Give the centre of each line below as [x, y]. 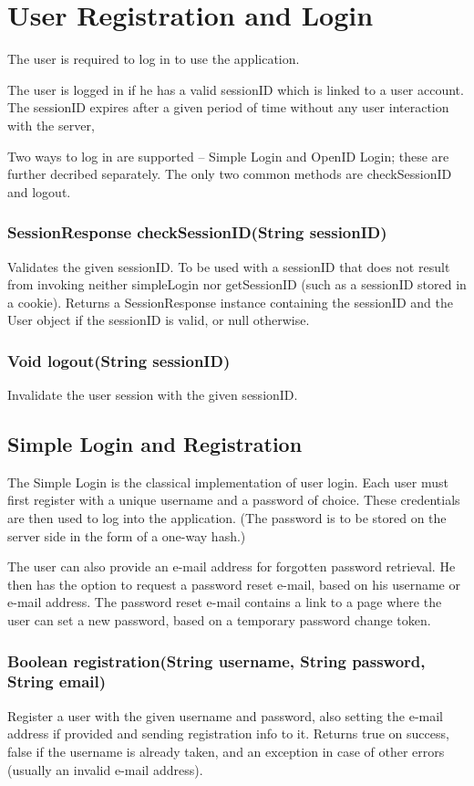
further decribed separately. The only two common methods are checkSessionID [230, 174]
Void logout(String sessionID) [119, 360]
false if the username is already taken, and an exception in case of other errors [226, 751]
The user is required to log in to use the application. [154, 59]
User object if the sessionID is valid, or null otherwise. [159, 320]
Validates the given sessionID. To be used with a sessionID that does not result [229, 266]
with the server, [51, 125]
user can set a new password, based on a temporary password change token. [219, 620]
